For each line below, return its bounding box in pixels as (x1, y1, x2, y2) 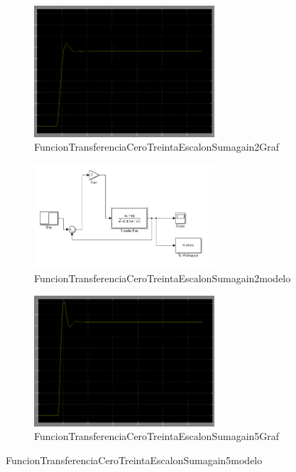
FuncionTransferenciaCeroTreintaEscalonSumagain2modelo (34, 271, 291, 286)
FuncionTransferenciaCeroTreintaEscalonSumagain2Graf (34, 139, 280, 154)
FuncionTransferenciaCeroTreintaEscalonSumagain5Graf (34, 429, 280, 444)
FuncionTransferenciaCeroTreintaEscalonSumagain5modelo (6, 453, 263, 468)
